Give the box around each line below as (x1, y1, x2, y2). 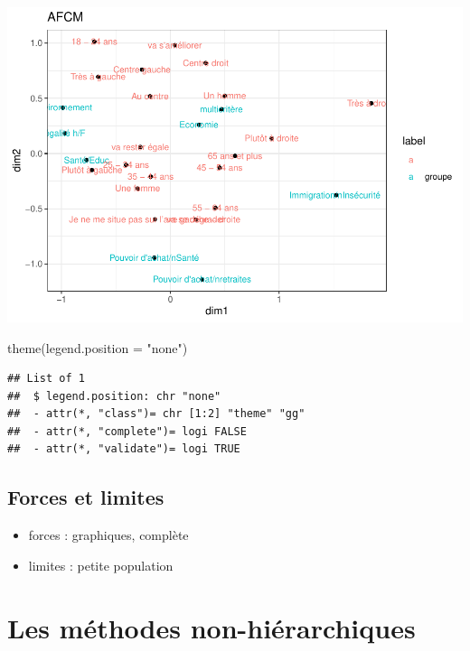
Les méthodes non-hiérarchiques (7, 609, 416, 646)
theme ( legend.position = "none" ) (7, 338, 188, 357)
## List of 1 (7, 372, 85, 386)
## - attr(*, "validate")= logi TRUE (7, 442, 240, 456)
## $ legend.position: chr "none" (7, 389, 221, 403)
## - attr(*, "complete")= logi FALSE (7, 424, 247, 438)
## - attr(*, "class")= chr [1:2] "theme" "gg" (7, 407, 305, 421)
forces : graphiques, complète (28, 525, 189, 544)
